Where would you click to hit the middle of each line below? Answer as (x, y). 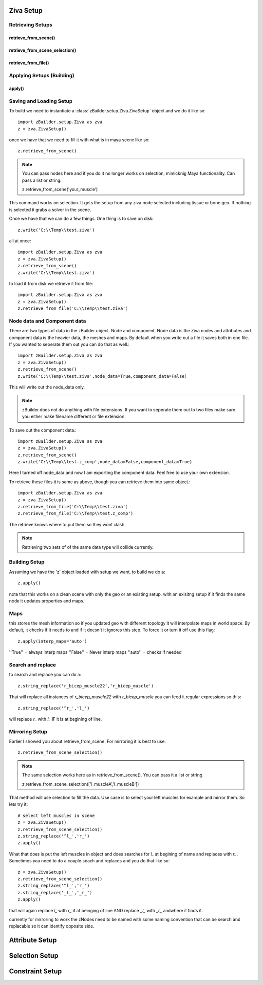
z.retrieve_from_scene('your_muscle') (60, 189)
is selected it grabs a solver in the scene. (50, 210)
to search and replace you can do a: (45, 675)
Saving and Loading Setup (41, 101)
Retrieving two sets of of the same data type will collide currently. (88, 547)
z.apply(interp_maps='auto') (52, 641)
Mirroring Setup (28, 731)
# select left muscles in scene (56, 815)
